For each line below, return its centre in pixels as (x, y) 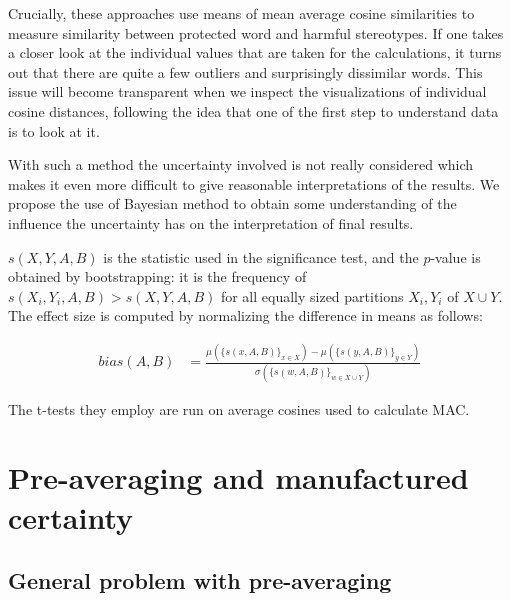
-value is (455, 256)
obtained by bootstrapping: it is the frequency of (157, 276)
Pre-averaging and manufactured (238, 477)
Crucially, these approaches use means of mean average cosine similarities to (241, 13)
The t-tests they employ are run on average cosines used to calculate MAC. (239, 408)
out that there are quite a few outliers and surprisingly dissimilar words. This (245, 71)
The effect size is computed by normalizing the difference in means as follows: (245, 315)
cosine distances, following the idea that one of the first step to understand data (253, 110)
